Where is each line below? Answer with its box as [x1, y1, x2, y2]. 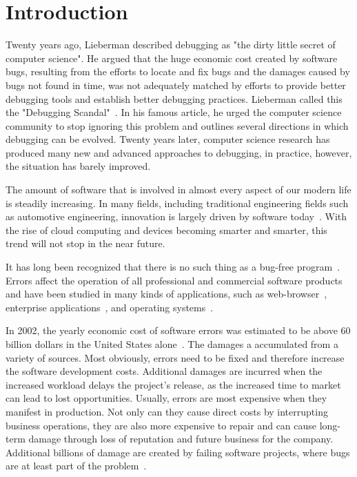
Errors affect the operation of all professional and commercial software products [6, 273, 343, 287]
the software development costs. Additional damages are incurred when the [6, 364, 323, 378]
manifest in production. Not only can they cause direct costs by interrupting [6, 404, 328, 418]
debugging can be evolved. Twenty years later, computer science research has [6, 132, 330, 146]
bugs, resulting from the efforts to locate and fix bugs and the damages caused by [6, 64, 350, 79]
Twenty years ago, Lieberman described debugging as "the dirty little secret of [6, 37, 336, 52]
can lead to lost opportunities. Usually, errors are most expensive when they [6, 391, 327, 405]
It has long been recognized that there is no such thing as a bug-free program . [6, 260, 340, 274]
